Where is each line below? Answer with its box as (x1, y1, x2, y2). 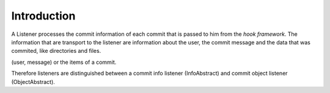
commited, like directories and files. (11, 47, 101, 55)
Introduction (11, 9, 76, 22)
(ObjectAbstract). (11, 78, 55, 85)
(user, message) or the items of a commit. (11, 58, 117, 66)
